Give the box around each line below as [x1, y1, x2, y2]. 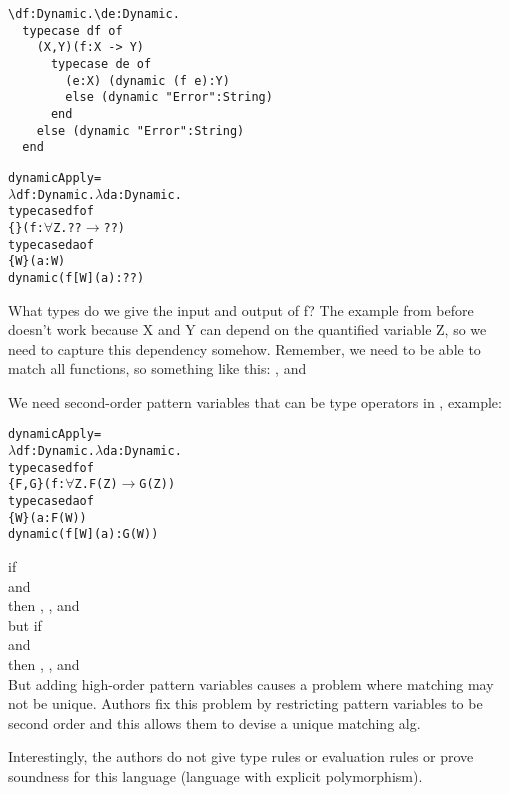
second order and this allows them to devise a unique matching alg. [8, 712, 421, 733]
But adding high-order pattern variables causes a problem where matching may [8, 673, 494, 694]
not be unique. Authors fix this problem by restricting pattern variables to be [8, 693, 483, 714]
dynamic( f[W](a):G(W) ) [8, 527, 159, 542]
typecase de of [50, 56, 152, 71]
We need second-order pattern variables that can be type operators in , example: [8, 391, 502, 412]
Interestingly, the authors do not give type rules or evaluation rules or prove [8, 746, 474, 767]
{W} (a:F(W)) [8, 510, 87, 525]
